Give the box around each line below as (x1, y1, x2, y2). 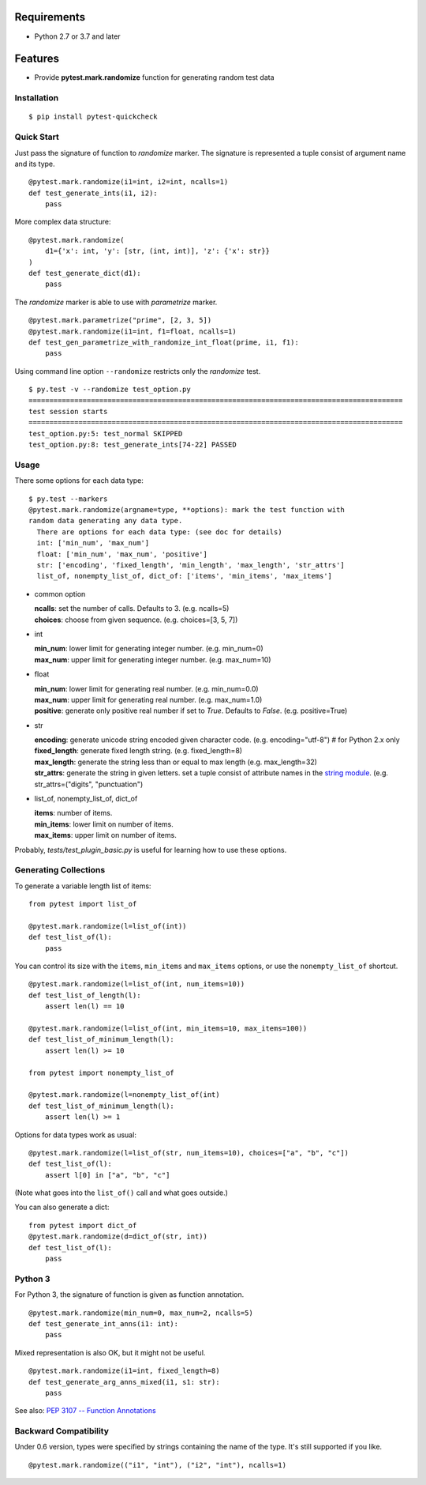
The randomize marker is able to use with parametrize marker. (14, 297, 218, 307)
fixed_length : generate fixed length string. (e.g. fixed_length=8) (34, 746, 243, 756)
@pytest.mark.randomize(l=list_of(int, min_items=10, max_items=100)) (28, 1024, 308, 1033)
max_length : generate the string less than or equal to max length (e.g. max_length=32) (34, 757, 317, 767)
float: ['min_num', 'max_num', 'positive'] (36, 549, 208, 559)
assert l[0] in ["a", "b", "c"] (44, 1170, 170, 1179)
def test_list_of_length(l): (28, 990, 141, 1000)
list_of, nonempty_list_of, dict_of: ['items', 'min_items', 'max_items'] (36, 571, 333, 581)
